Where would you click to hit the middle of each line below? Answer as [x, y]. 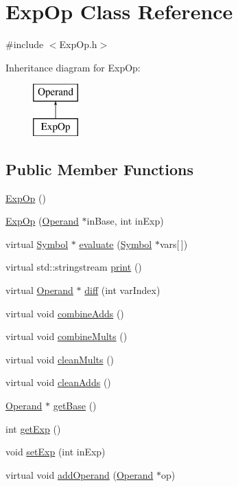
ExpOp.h [78, 44]
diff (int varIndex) [122, 290]
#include [25, 44]
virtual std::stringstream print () [74, 267]
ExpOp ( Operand [42, 221]
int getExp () [33, 428]
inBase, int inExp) [125, 221]
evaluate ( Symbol [116, 244]
